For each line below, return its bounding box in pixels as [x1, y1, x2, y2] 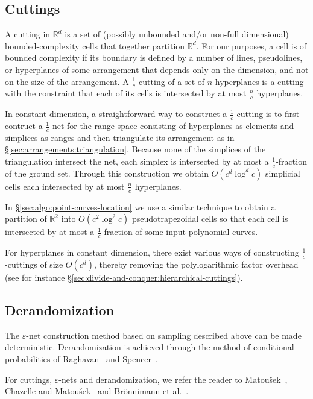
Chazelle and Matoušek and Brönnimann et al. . [5, 385, 189, 397]
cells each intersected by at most [5, 180, 125, 192]
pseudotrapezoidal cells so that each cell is [132, 212, 288, 225]
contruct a [5, 119, 43, 132]
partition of [5, 212, 47, 225]
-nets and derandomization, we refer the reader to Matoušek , [58, 372, 288, 385]
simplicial [265, 166, 300, 179]
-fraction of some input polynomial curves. [101, 225, 258, 238]
